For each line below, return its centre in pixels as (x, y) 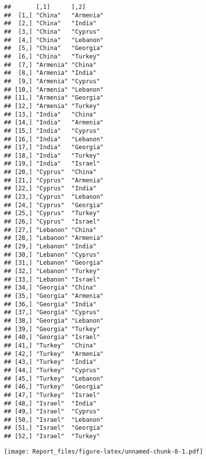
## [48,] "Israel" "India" (50, 403)
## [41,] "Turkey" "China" (50, 345)
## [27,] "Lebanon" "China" (50, 230)
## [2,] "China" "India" (50, 24)
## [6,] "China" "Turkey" (52, 56)
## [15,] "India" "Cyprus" (52, 131)
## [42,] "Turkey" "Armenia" (54, 354)
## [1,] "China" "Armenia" (54, 15)
